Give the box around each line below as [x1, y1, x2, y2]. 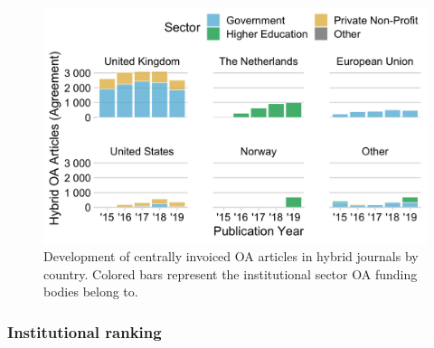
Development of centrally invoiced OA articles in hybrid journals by [43, 247, 419, 266]
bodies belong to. [43, 282, 138, 301]
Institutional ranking [7, 320, 162, 343]
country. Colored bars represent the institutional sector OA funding [43, 264, 418, 283]
